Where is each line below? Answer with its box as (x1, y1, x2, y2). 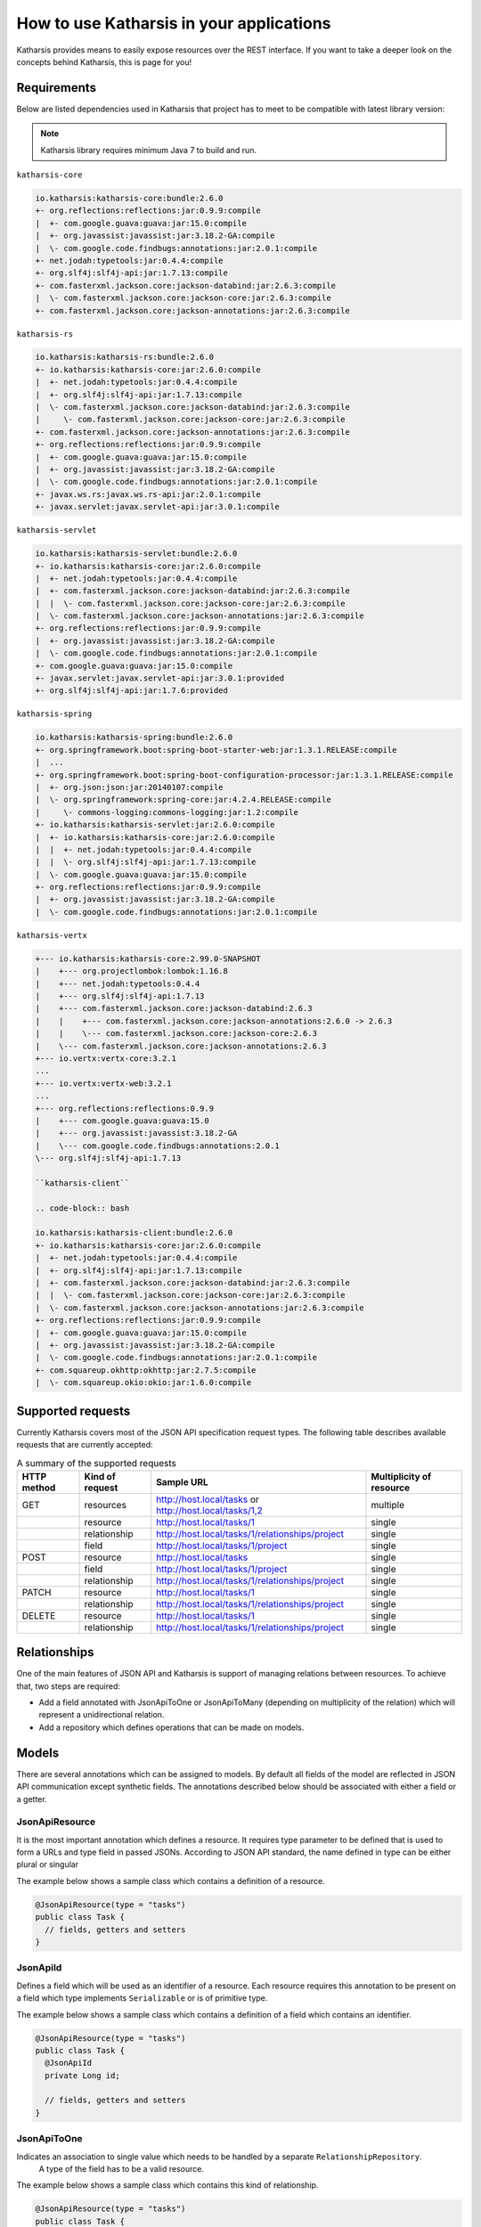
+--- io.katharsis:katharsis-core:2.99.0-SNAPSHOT (35, 953, 262, 964)
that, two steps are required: (16, 1680, 120, 1692)
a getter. (16, 1793, 48, 1804)
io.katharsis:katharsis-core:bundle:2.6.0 (35, 193, 224, 203)
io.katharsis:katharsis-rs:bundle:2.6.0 (35, 352, 214, 363)
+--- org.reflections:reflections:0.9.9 (35, 1103, 214, 1113)
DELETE (21, 1609, 56, 1621)
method (21, 1481, 56, 1494)
